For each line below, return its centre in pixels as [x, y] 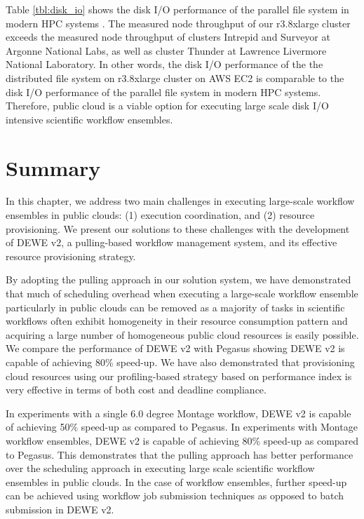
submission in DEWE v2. [60, 509]
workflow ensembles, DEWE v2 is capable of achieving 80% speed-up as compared [182, 440]
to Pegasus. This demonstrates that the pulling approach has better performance [180, 454]
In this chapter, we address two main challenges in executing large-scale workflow [180, 201]
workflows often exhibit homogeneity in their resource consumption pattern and [177, 321]
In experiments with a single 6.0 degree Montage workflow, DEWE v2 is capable [178, 413]
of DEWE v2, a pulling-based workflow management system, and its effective [171, 242]
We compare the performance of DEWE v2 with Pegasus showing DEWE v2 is [175, 348]
